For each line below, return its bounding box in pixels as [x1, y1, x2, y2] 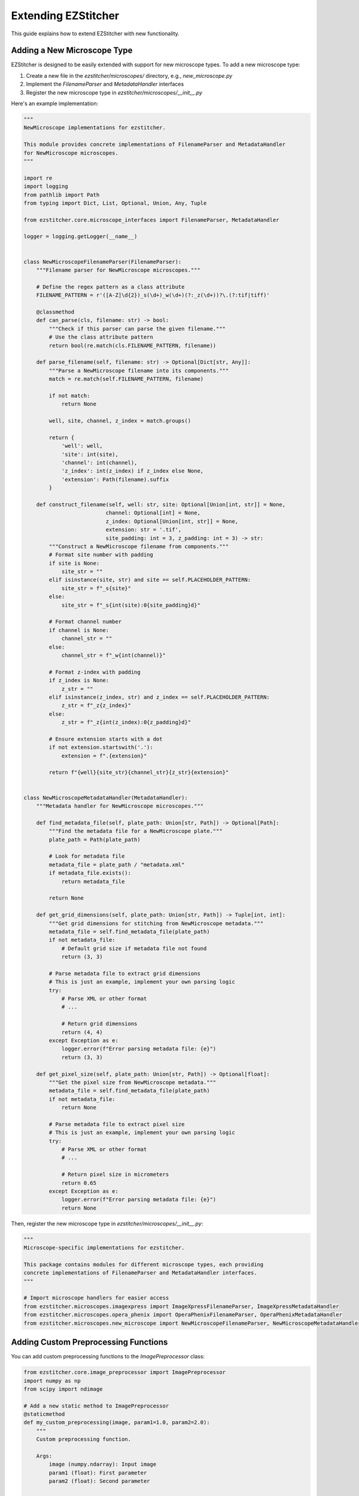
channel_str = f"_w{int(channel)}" [61, 652, 166, 658]
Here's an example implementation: [11, 100, 99, 107]
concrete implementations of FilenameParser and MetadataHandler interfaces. [23, 1269, 257, 1276]
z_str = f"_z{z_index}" [61, 702, 132, 709]
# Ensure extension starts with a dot [48, 735, 163, 742]
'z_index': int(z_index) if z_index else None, [61, 467, 204, 475]
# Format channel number [48, 618, 122, 625]
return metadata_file [61, 878, 125, 885]
